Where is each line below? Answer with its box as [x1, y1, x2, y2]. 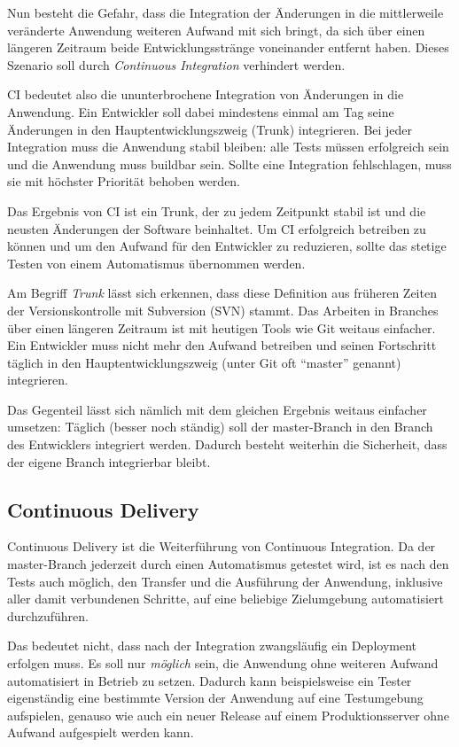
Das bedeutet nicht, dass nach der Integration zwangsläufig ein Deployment [7, 636, 416, 655]
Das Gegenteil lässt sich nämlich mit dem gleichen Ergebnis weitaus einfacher [7, 400, 427, 418]
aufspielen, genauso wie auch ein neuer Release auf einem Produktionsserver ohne [7, 705, 450, 724]
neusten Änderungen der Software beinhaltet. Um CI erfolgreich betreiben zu [7, 219, 426, 237]
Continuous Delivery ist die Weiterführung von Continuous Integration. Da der [7, 537, 436, 556]
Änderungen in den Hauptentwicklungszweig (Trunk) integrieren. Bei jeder [7, 120, 413, 138]
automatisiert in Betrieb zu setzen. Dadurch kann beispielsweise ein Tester [7, 671, 412, 689]
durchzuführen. [7, 606, 89, 625]
